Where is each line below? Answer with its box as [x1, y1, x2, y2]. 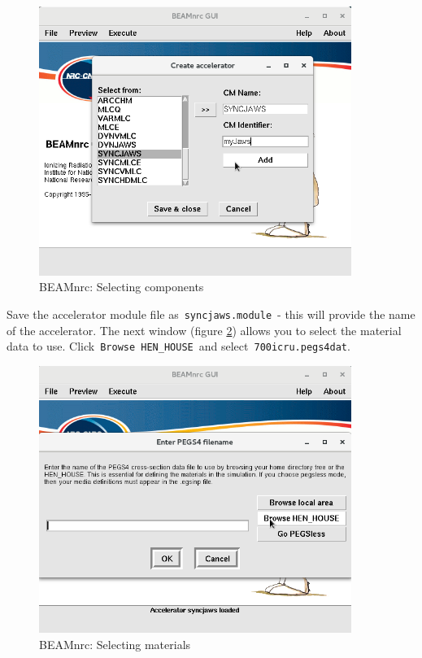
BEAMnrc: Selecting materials [39, 635, 191, 652]
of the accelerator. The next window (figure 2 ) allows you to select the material [7, 321, 402, 338]
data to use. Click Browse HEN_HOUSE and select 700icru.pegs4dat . [7, 338, 350, 355]
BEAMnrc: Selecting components [39, 278, 204, 295]
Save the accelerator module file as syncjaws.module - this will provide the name [7, 306, 415, 323]
